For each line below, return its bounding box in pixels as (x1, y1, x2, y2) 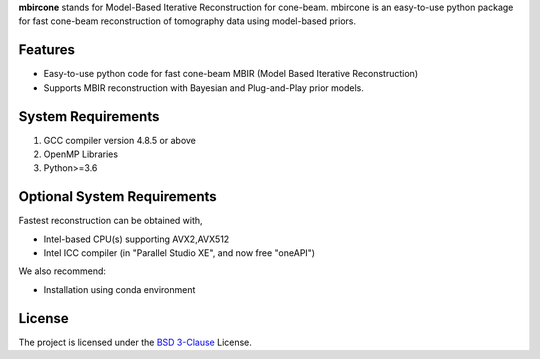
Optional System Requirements (18, 188, 217, 205)
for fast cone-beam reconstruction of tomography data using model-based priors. (18, 15, 357, 27)
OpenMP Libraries (43, 148, 119, 160)
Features (18, 41, 75, 59)
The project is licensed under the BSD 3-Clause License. (18, 336, 252, 348)
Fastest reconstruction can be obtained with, (18, 215, 204, 227)
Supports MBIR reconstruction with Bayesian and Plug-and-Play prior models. (43, 81, 364, 94)
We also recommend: (18, 265, 107, 277)
